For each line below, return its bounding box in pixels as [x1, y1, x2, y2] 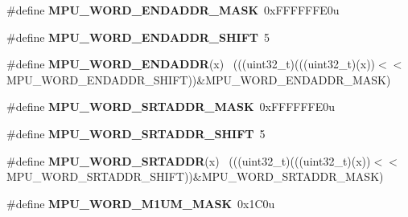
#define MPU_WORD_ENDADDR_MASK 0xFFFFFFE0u [6, 2, 340, 18]
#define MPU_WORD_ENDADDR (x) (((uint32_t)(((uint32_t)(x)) [6, 55, 376, 72]
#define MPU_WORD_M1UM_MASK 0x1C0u [6, 194, 275, 211]
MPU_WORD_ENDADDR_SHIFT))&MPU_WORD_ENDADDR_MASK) [6, 71, 391, 88]
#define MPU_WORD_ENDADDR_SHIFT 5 [6, 28, 270, 45]
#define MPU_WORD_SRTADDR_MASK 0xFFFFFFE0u [6, 98, 336, 115]
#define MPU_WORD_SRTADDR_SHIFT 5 [6, 125, 266, 141]
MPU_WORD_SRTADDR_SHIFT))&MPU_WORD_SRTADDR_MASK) [6, 168, 384, 185]
